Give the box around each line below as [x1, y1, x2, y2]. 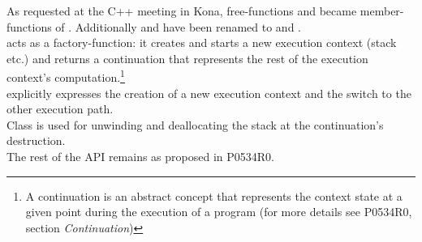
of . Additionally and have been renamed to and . [55, 18, 301, 35]
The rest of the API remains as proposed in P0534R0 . [6, 148, 275, 164]
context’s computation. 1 [6, 66, 125, 86]
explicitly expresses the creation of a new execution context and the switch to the [6, 84, 411, 101]
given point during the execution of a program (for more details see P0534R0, [25, 203, 412, 220]
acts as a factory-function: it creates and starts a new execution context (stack [6, 34, 397, 51]
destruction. [6, 132, 66, 149]
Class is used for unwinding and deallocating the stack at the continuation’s [6, 116, 384, 133]
